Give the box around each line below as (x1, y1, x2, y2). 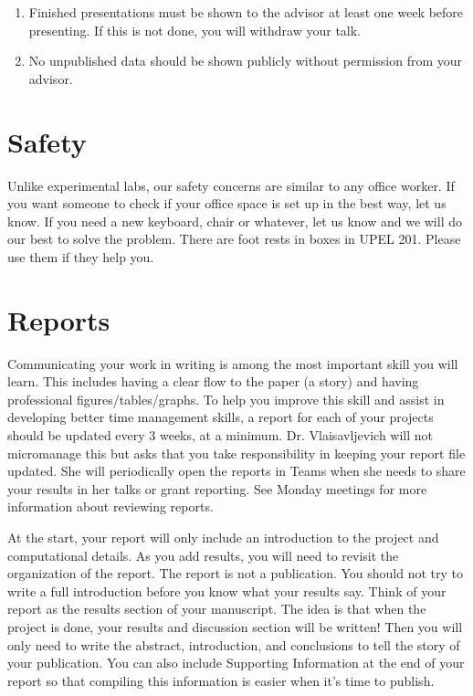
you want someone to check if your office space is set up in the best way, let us (7, 194, 447, 213)
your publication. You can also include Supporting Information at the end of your (7, 653, 465, 672)
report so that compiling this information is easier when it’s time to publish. (7, 670, 435, 690)
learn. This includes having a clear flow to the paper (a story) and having (7, 372, 419, 391)
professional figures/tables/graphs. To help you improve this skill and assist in (7, 389, 445, 408)
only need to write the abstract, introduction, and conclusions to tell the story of (7, 635, 460, 654)
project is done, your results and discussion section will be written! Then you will (7, 617, 463, 636)
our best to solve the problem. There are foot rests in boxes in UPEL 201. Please (7, 229, 461, 248)
